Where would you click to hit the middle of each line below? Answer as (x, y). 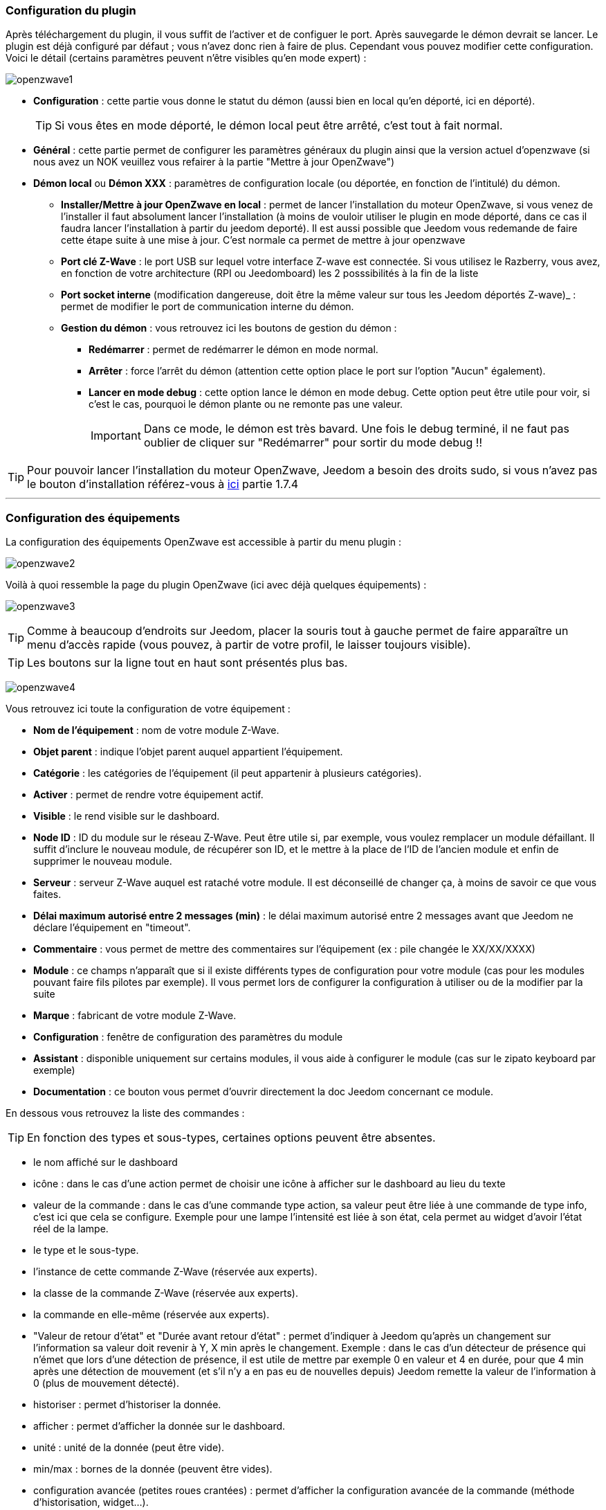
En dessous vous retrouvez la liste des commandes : (125, 1113)
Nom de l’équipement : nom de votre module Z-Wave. (156, 730)
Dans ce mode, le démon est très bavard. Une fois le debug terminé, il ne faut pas (356, 429)
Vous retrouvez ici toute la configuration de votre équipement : (148, 709)
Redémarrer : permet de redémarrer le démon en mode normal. (233, 350)
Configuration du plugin (71, 10)
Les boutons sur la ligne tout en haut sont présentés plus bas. (187, 663)
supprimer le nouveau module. (103, 861)
